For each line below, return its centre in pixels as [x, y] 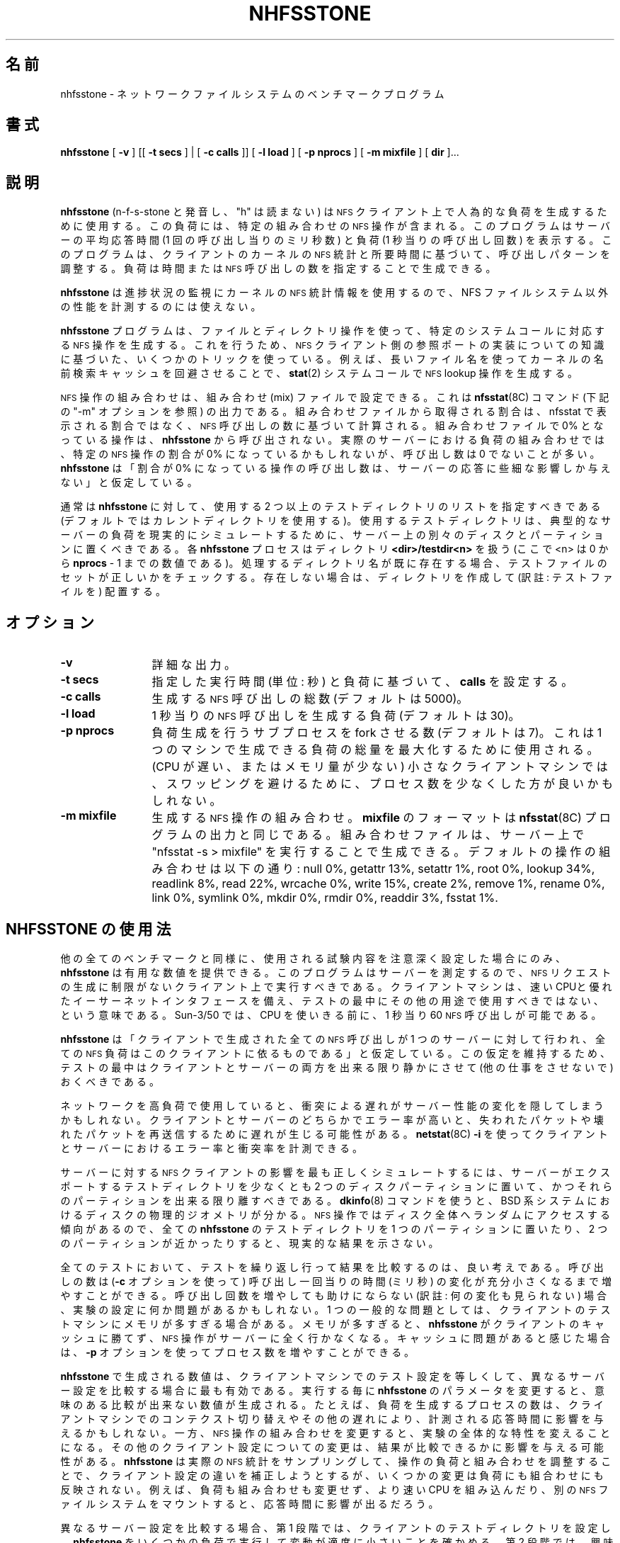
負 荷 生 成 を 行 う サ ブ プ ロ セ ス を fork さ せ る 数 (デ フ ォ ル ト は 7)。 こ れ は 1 [377, 733]
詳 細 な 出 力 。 [194, 665]
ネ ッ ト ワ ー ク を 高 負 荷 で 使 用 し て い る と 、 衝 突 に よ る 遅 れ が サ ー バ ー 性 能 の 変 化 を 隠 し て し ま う [332, 1105]
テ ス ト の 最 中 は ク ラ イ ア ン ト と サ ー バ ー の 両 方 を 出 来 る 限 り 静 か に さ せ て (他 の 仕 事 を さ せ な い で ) [337, 1067]
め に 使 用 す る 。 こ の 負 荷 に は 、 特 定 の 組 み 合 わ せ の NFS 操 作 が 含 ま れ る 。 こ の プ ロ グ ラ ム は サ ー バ [335, 226]
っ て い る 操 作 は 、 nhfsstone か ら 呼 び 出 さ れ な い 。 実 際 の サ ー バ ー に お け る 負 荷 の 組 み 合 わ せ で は [333, 440]
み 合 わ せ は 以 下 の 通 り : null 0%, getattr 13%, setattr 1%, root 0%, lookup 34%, [373, 869]
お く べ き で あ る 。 [110, 1081]
